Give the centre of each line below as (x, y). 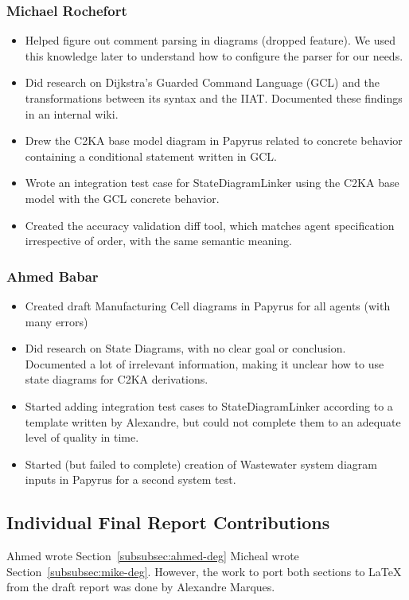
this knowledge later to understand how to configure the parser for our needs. (214, 55)
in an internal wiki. (72, 113)
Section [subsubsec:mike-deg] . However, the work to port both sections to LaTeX (204, 571)
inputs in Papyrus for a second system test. (130, 479)
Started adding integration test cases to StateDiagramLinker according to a (209, 405)
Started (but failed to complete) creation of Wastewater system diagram (201, 464)
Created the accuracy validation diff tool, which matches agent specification (210, 225)
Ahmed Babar (53, 276)
